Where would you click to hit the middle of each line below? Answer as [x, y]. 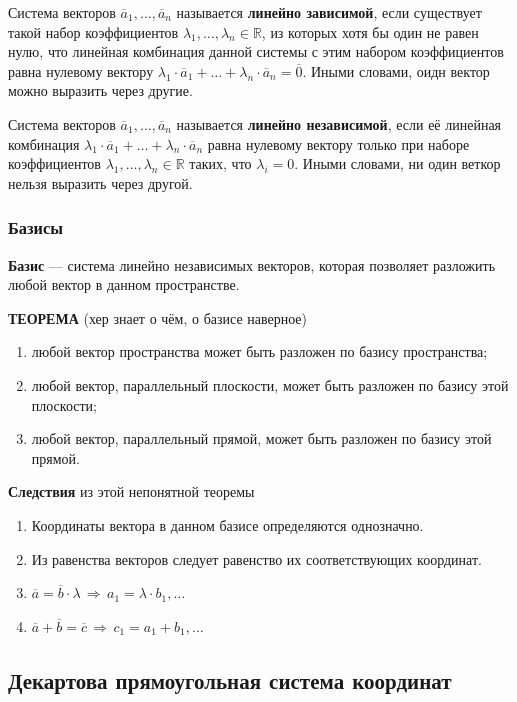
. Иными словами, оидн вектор [396, 70]
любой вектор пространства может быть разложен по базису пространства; [259, 351]
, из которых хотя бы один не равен [370, 31]
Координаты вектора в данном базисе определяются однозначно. [227, 524]
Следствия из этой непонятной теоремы [131, 491]
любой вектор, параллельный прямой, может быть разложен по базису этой [261, 438]
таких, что [220, 163]
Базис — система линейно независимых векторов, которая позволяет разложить [252, 264]
